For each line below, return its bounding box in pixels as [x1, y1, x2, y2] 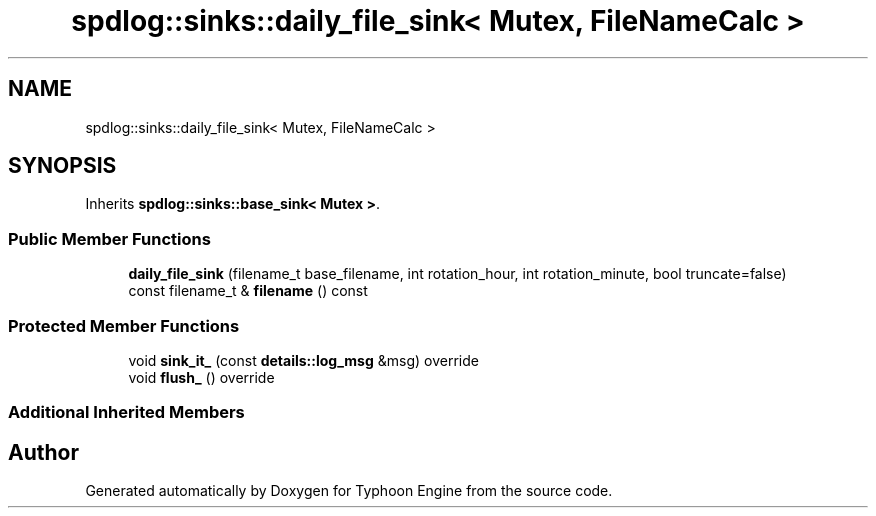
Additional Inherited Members [8, 402, 245, 423]
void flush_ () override [128, 368, 275, 386]
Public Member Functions [8, 228, 211, 249]
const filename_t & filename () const [128, 282, 368, 300]
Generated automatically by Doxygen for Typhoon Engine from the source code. [85, 482, 613, 500]
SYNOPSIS [8, 153, 117, 179]
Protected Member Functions [8, 315, 240, 336]
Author [8, 439, 79, 465]
